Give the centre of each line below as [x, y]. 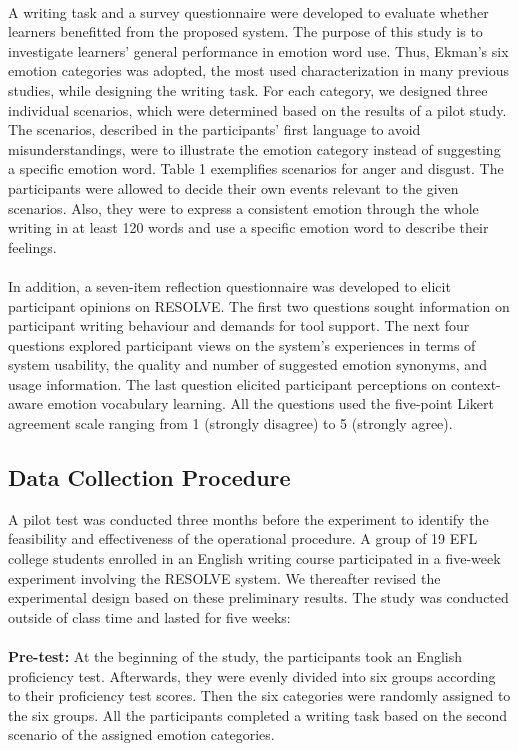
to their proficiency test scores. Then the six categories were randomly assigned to [259, 695]
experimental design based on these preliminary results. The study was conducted [258, 597]
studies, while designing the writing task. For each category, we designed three [248, 89]
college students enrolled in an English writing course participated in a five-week [254, 558]
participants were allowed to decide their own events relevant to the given [233, 187]
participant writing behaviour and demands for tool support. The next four [239, 325]
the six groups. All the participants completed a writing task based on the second [258, 714]
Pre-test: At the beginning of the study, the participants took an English [235, 656]
